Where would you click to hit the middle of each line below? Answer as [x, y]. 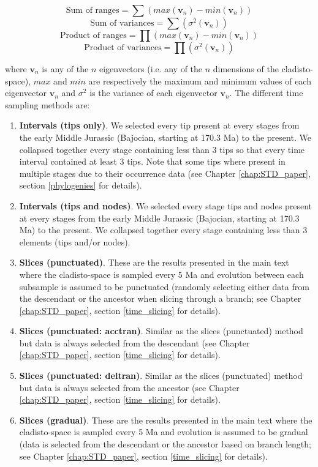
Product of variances [123, 48]
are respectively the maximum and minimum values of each [200, 80]
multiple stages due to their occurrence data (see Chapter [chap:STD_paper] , [165, 173]
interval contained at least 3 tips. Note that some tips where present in [152, 161]
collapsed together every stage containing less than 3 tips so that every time [162, 149]
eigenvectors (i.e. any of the [151, 69]
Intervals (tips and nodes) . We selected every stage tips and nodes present [165, 205]
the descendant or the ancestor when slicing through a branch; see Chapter [160, 298]
